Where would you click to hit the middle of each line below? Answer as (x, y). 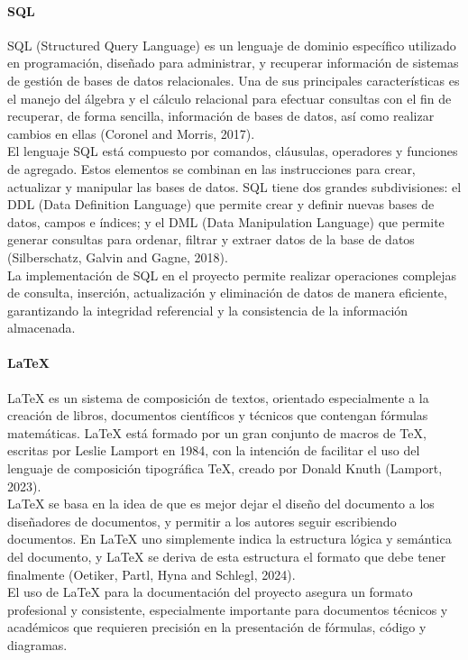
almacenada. (41, 328)
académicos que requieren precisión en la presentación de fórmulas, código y (217, 627)
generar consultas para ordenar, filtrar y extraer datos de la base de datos (211, 239)
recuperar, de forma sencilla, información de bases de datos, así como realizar (221, 116)
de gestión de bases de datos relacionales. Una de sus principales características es (234, 80)
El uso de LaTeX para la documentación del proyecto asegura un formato (210, 592)
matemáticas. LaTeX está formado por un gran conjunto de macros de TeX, (217, 432)
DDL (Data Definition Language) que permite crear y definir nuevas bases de (221, 204)
